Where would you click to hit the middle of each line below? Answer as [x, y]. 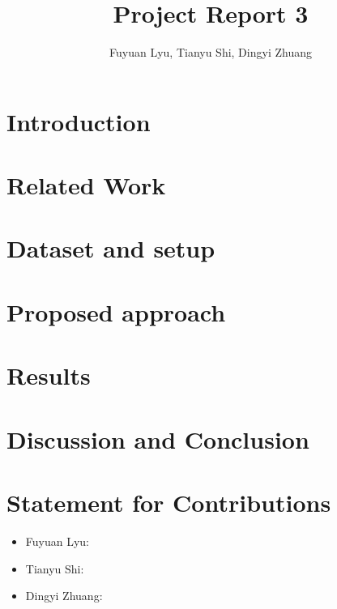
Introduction [79, 121]
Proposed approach [116, 311]
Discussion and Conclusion [158, 439]
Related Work [86, 185]
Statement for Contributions [169, 502]
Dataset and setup [111, 248]
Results [49, 375]
